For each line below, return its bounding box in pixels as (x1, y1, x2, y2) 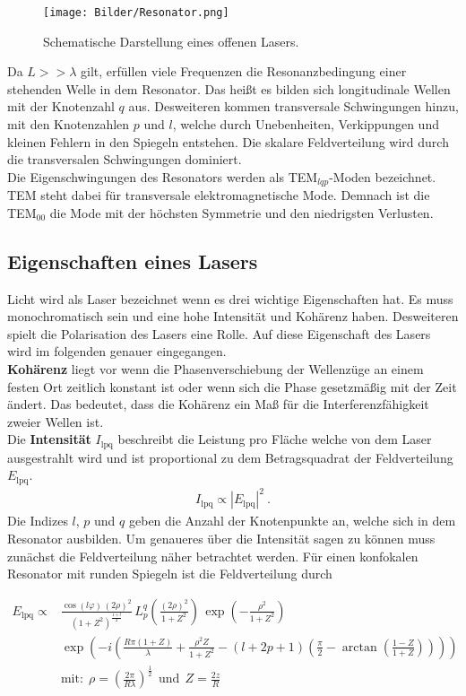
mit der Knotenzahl (7, 97, 115, 116)
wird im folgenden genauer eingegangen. (7, 342, 227, 361)
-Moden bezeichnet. (329, 167, 436, 186)
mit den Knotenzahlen (7, 115, 130, 134)
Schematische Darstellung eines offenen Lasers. (43, 31, 299, 50)
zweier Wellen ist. (7, 412, 104, 431)
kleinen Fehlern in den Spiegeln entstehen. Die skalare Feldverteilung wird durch (7, 132, 449, 151)
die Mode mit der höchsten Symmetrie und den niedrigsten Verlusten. (49, 203, 434, 222)
